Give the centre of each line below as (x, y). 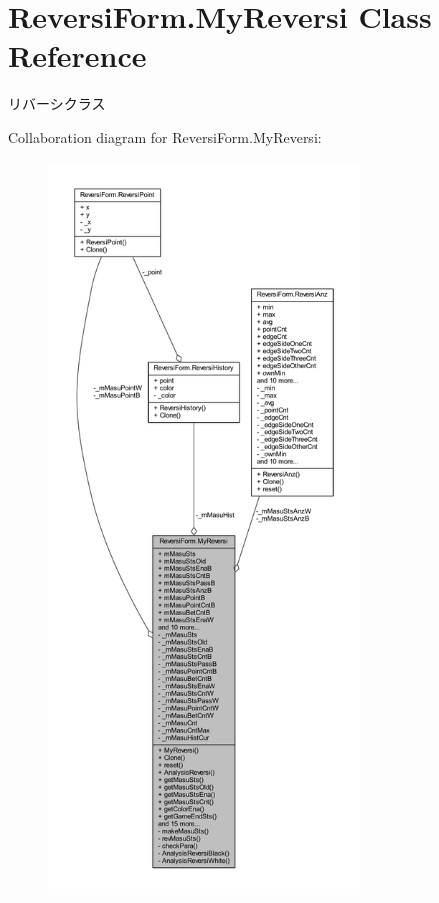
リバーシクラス (57, 103)
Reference (77, 55)
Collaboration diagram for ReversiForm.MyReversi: (165, 136)
